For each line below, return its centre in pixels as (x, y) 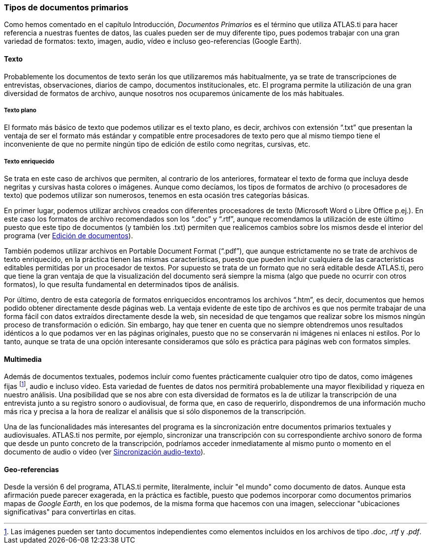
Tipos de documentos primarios (66, 7)
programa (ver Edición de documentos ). (69, 236)
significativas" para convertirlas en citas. (70, 512)
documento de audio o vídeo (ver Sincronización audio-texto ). (105, 452)
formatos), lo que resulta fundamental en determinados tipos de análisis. (122, 285)
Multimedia (23, 359)
